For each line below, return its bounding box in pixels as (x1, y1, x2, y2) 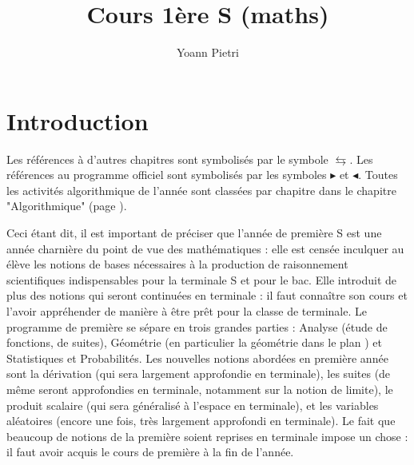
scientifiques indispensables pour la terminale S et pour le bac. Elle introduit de (6, 271, 397, 288)
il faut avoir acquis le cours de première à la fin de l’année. (6, 443, 294, 460)
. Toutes (358, 166, 398, 183)
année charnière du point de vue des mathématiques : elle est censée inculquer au (6, 240, 404, 256)
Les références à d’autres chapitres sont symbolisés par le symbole (6, 150, 328, 167)
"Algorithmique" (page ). (6, 197, 127, 214)
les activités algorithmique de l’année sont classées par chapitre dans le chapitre (6, 181, 396, 198)
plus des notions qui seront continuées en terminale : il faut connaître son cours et (6, 287, 408, 304)
